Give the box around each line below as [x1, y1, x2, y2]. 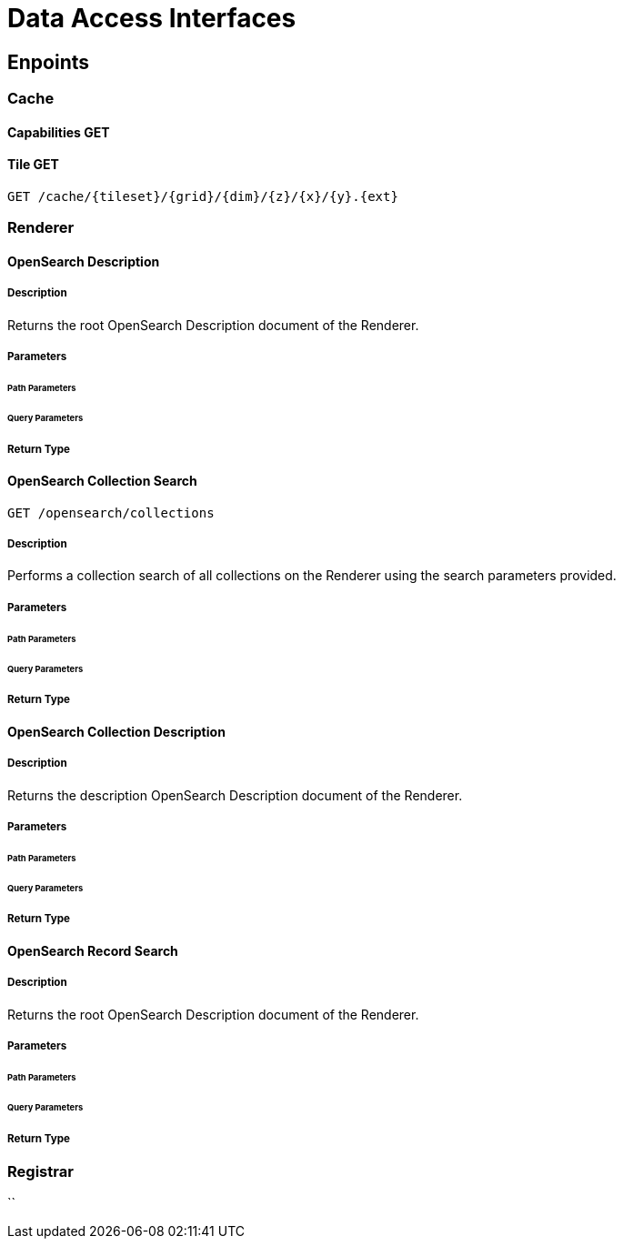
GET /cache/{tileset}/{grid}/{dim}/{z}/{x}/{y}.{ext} [7, 189, 398, 204]
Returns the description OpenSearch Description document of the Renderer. [7, 787, 463, 803]
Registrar [7, 1161, 74, 1181]
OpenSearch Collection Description [7, 723, 226, 739]
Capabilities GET [7, 124, 110, 140]
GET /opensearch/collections [7, 505, 215, 520]
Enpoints [7, 50, 90, 74]
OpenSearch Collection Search [7, 473, 197, 489]
